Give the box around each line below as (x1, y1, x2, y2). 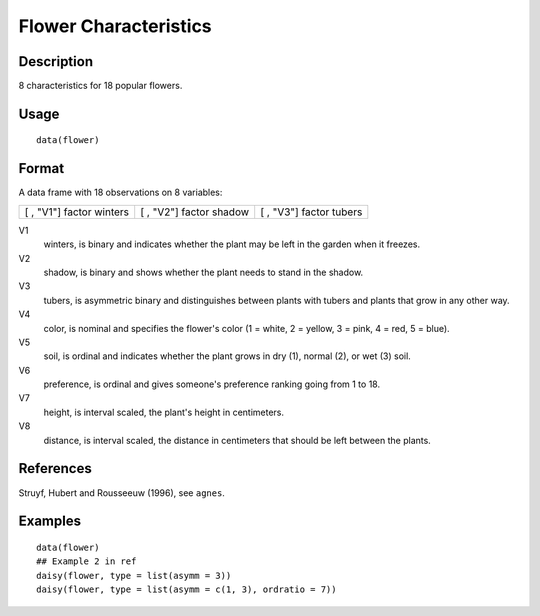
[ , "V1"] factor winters (24, 205, 130, 219)
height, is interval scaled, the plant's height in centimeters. (43, 406, 285, 418)
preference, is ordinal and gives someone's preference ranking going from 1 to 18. (43, 378, 380, 390)
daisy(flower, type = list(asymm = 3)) (36, 570, 232, 581)
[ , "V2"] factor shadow (140, 205, 250, 219)
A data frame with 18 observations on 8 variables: (18, 186, 223, 199)
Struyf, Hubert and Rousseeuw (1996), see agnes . (18, 486, 225, 499)
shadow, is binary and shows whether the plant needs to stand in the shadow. (43, 266, 364, 278)
